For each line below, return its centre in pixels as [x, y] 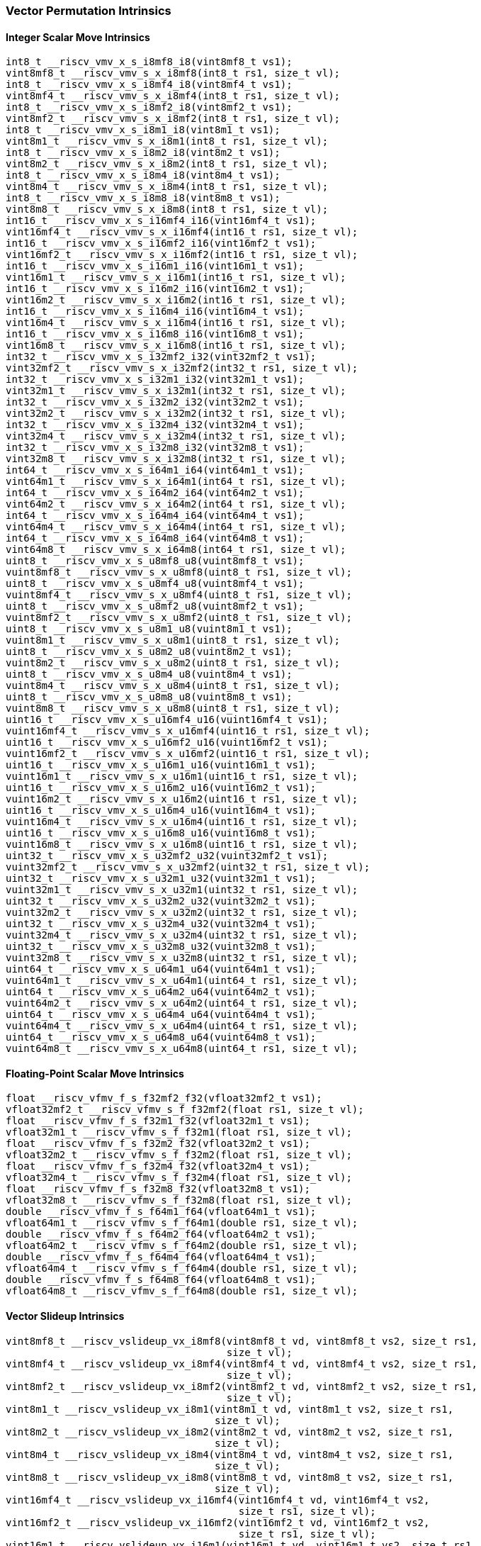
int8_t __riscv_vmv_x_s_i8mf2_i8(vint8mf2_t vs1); [149, 107]
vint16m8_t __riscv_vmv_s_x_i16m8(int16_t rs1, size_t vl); [176, 346]
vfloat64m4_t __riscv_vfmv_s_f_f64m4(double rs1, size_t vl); [182, 1268]
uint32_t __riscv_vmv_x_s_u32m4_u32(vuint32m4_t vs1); [161, 924]
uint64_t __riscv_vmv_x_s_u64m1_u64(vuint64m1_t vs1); [161, 969]
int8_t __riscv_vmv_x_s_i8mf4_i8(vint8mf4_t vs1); [149, 85]
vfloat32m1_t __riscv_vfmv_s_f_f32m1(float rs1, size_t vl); [179, 1132]
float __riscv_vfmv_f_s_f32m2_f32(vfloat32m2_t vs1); [158, 1144]
